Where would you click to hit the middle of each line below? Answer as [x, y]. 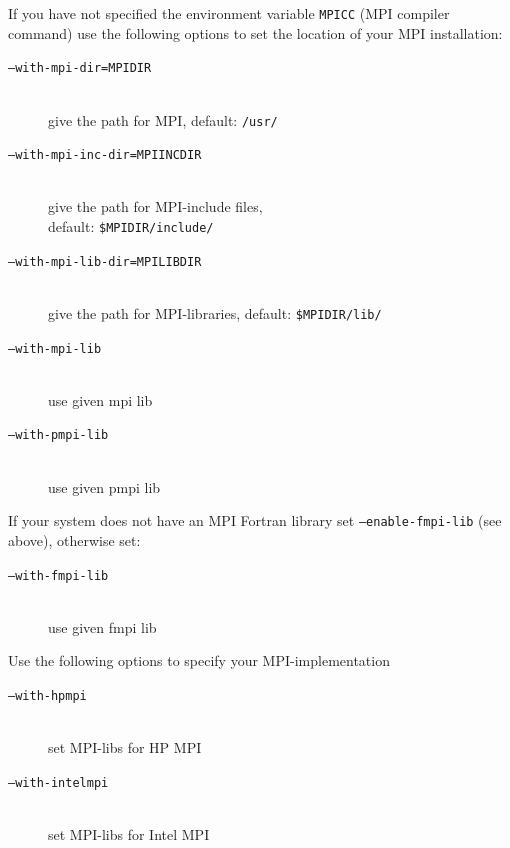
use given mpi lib [100, 399]
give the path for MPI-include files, [155, 206]
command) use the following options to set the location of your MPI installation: [255, 32]
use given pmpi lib [104, 486]
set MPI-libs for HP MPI [125, 747]
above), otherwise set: [74, 539]
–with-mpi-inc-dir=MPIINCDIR [105, 155]
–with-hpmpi [47, 695]
